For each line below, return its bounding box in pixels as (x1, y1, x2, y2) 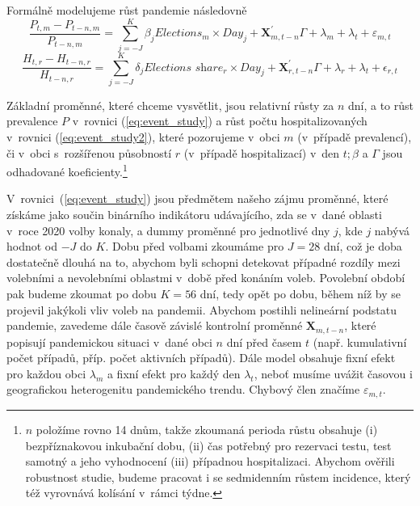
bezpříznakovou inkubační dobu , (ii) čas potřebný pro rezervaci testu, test (25, 436, 392, 453)
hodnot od (6, 238, 58, 255)
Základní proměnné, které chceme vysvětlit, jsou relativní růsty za (6, 96, 334, 113)
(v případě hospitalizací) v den (183, 144, 340, 161)
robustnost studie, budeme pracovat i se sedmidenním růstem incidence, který (25, 468, 411, 485)
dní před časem (226, 333, 302, 350)
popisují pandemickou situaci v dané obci (6, 333, 212, 350)
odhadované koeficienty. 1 (6, 161, 128, 179)
